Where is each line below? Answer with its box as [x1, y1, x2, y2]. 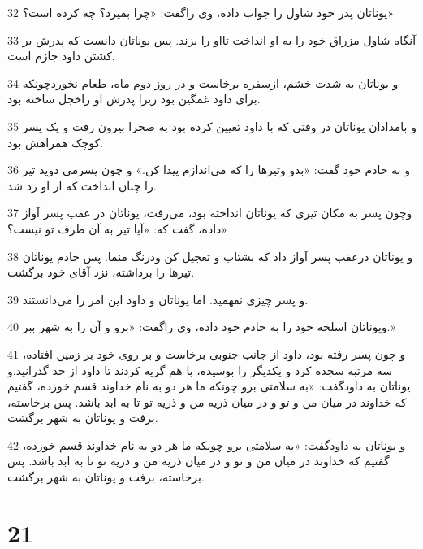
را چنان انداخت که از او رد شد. [7, 176, 157, 194]
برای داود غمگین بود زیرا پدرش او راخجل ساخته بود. [7, 90, 261, 107]
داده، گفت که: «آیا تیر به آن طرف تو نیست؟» [7, 220, 228, 237]
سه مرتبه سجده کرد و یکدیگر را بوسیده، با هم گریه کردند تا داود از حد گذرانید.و [7, 361, 393, 378]
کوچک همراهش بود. [7, 133, 103, 150]
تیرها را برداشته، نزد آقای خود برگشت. [7, 264, 195, 281]
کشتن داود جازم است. [7, 47, 115, 64]
